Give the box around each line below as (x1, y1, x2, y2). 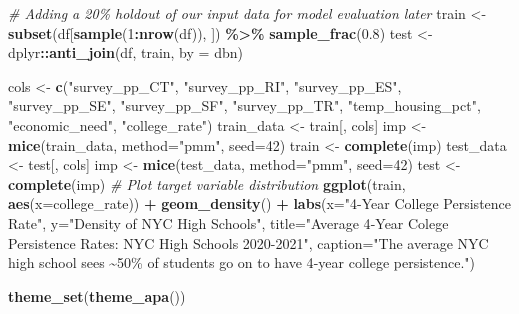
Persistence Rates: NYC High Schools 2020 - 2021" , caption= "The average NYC (8, 232, 489, 253)
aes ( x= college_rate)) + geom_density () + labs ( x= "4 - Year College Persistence (8, 193, 512, 214)
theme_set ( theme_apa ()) (8, 285, 186, 306)
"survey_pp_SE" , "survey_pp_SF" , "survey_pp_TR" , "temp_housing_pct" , (8, 95, 481, 116)
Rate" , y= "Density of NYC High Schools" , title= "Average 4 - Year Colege (8, 212, 449, 233)
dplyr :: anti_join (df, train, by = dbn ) (8, 42, 243, 63)
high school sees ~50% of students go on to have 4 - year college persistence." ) (8, 252, 476, 273)
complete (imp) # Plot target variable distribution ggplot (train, (8, 173, 406, 194)
